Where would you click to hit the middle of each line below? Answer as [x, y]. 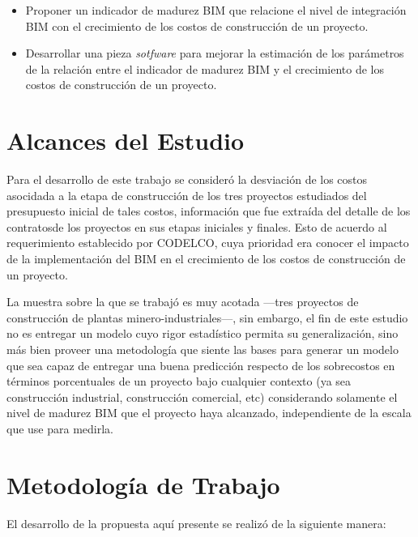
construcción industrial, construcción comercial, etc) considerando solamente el [202, 396]
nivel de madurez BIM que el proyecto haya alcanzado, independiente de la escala [209, 413]
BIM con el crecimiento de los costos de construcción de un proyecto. [197, 26]
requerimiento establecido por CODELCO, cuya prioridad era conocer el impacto [208, 243]
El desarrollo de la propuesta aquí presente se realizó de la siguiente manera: [196, 523]
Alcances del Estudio [126, 141]
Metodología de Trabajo [143, 484]
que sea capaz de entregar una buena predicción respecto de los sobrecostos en [201, 365]
